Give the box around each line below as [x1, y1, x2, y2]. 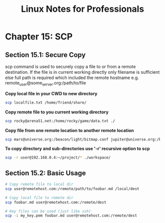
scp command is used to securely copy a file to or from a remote [5, 64, 136, 69]
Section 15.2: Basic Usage [5, 168, 86, 177]
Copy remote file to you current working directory [5, 109, 109, 115]
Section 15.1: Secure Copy [5, 51, 86, 59]
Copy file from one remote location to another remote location [5, 127, 134, 133]
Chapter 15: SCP [5, 31, 73, 42]
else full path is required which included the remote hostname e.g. [5, 75, 139, 81]
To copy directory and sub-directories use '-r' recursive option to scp [5, 146, 150, 152]
